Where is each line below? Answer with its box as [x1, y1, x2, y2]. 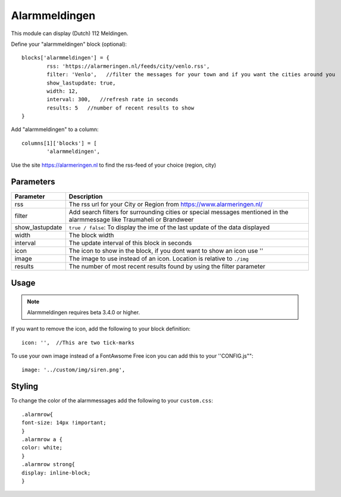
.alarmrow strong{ [21, 461, 76, 468]
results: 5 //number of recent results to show [46, 104, 195, 111]
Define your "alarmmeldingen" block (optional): [11, 40, 127, 48]
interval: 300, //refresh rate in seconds [46, 96, 179, 103]
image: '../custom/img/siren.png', [21, 366, 126, 373]
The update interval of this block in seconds [68, 239, 192, 247]
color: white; [21, 444, 62, 451]
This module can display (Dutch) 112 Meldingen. [11, 30, 129, 37]
